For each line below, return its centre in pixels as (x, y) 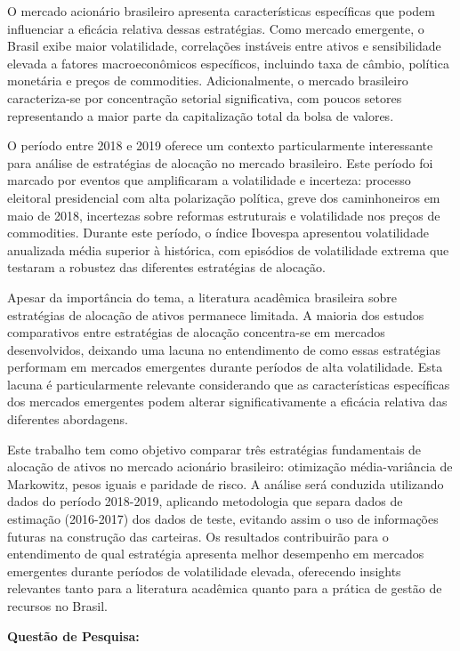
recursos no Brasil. (57, 606)
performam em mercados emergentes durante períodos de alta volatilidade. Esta (225, 367)
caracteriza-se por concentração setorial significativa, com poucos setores (205, 97)
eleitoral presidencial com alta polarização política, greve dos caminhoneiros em (224, 197)
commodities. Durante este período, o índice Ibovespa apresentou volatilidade (218, 233)
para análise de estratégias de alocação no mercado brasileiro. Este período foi (220, 162)
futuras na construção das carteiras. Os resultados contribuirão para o (198, 536)
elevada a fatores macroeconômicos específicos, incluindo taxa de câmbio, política (228, 63)
